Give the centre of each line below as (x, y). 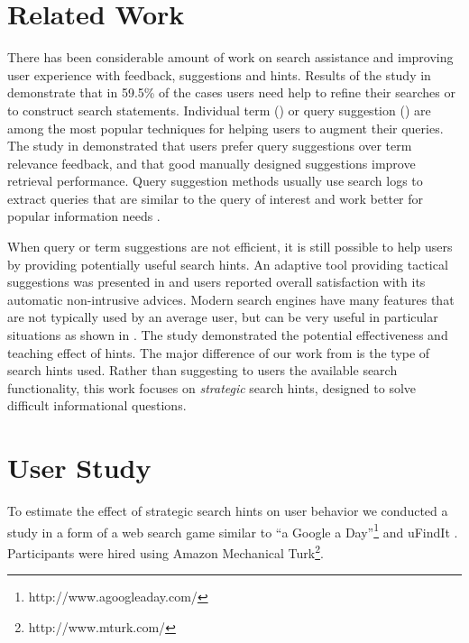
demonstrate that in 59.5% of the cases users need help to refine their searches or (231, 92)
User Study (79, 468)
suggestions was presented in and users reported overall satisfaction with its (216, 282)
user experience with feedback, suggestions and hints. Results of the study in (219, 74)
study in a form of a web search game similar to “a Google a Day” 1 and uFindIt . (233, 530)
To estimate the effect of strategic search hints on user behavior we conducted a (228, 511)
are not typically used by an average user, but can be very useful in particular (223, 317)
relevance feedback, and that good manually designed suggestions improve (212, 163)
